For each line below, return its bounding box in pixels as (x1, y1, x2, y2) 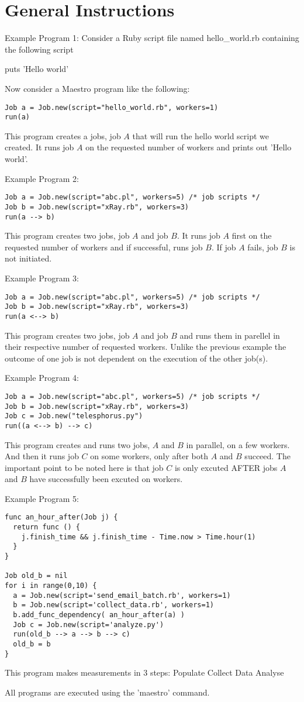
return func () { (13, 523, 80, 532)
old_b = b (13, 640, 51, 648)
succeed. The (244, 450, 291, 462)
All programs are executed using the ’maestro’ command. (5, 686, 210, 698)
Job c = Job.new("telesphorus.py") (5, 412, 143, 421)
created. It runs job (5, 141, 74, 153)
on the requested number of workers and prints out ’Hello (85, 141, 292, 153)
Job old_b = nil (5, 572, 68, 580)
